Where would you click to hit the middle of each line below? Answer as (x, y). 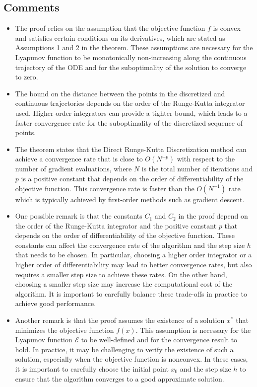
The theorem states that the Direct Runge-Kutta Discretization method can (131, 149)
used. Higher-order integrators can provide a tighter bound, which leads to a (131, 113)
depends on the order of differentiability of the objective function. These (125, 235)
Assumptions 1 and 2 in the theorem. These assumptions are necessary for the (134, 47)
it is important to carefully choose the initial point (92, 369)
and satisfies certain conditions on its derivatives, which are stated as (120, 38)
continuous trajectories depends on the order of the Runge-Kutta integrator (130, 103)
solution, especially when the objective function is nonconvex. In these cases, (131, 359)
